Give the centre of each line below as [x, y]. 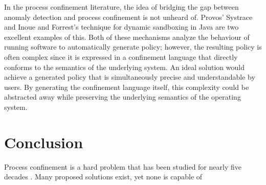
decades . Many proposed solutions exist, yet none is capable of [103, 177]
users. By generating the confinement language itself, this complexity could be [127, 87]
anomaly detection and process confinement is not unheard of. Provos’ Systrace [128, 17]
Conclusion [44, 142]
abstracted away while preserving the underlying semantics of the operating [123, 97]
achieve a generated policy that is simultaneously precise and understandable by [130, 77]
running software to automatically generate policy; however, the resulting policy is [133, 47]
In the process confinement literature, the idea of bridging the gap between [121, 7]
